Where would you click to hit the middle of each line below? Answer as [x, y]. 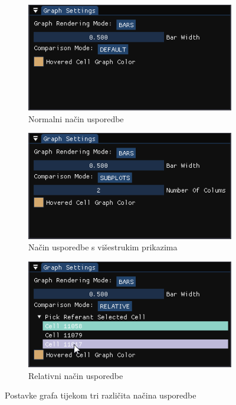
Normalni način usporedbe [76, 118]
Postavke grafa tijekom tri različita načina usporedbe [101, 395]
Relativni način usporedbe [76, 375]
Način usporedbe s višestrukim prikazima [103, 247]
